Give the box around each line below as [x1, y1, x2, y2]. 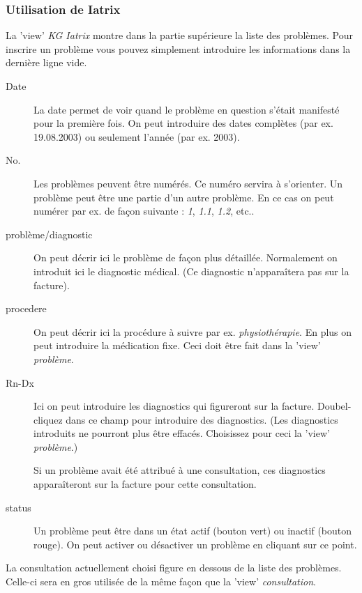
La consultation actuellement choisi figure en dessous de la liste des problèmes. [6, 560, 342, 575]
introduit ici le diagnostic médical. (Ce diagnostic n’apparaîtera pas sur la [33, 263, 349, 278]
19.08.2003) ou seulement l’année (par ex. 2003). [33, 129, 240, 144]
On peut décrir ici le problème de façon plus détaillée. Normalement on [33, 250, 338, 265]
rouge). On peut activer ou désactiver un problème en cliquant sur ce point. [33, 537, 357, 551]
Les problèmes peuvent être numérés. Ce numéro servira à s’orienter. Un [33, 176, 343, 190]
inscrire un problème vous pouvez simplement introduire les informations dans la [6, 41, 351, 56]
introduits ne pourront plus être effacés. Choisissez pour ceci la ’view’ [33, 426, 330, 440]
